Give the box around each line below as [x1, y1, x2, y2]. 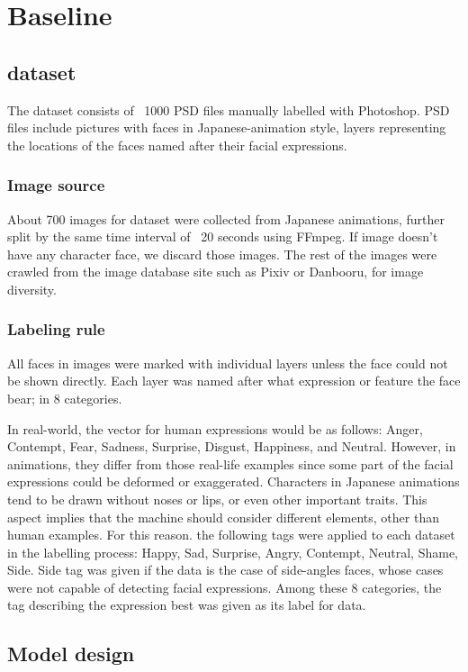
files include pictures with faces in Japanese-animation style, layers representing [7, 118, 446, 137]
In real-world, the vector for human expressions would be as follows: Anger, [7, 419, 423, 438]
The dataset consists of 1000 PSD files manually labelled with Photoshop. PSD [7, 100, 450, 119]
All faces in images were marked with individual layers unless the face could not [7, 353, 448, 372]
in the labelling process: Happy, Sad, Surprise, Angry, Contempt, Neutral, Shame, [7, 542, 459, 561]
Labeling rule [7, 318, 105, 341]
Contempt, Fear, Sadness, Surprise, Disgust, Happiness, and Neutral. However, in [7, 437, 456, 456]
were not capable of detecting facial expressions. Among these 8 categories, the [7, 577, 442, 596]
